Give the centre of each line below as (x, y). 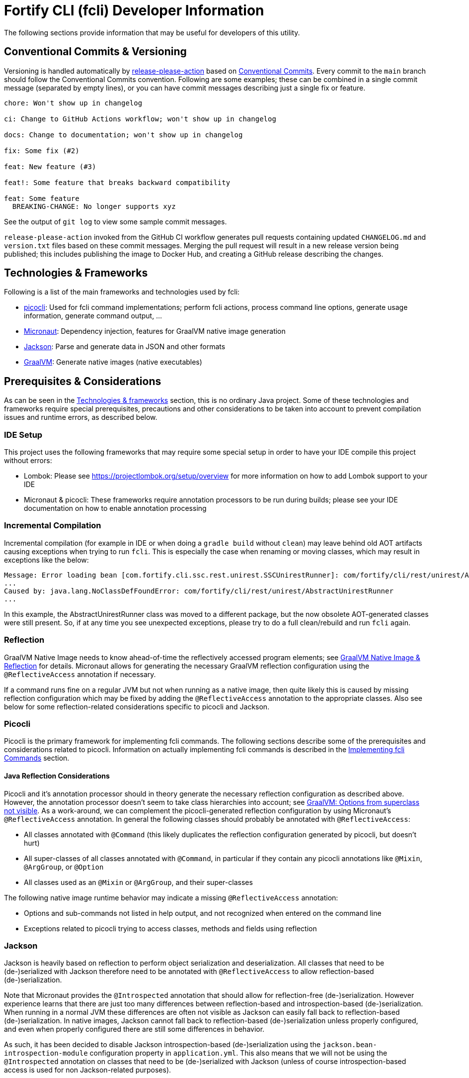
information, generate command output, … (93, 316)
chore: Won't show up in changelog (73, 103)
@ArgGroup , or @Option (64, 867)
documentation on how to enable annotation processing (115, 508)
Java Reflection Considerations (57, 776)
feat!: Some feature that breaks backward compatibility (117, 182)
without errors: (28, 461)
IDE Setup (23, 435)
